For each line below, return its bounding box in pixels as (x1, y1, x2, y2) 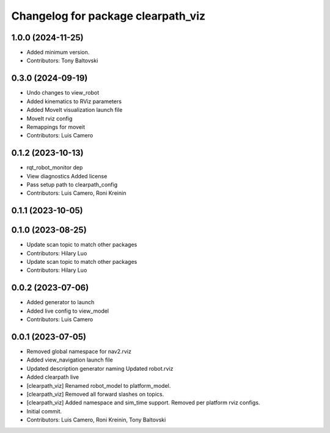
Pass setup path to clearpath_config (26, 181, 118, 188)
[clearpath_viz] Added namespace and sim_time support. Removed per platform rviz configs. (26, 399, 260, 406)
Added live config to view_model (26, 307, 109, 315)
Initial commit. (26, 407, 62, 415)
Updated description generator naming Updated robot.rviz (26, 365, 174, 372)
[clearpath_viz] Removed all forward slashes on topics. (26, 391, 164, 398)
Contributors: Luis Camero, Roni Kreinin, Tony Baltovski (26, 416, 166, 424)
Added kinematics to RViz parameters (26, 98, 122, 105)
